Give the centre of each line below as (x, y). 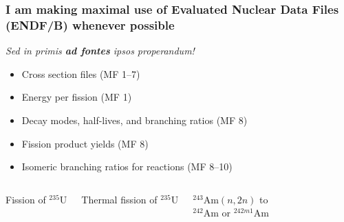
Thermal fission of (119, 199)
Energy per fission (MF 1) (77, 97)
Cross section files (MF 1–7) (81, 73)
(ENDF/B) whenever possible (90, 24)
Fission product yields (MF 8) (85, 143)
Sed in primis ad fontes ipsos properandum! (100, 51)
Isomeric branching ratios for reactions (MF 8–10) (127, 166)
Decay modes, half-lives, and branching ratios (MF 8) (135, 120)
